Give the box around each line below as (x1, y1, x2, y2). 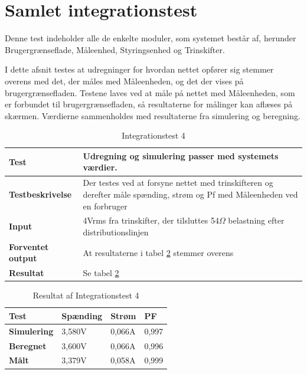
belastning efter (228, 214, 285, 227)
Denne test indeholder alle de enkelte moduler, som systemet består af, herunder (5, 32, 296, 44)
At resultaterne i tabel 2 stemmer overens (83, 246, 234, 258)
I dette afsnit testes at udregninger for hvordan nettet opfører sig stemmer (5, 63, 274, 76)
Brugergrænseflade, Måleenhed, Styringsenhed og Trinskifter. (5, 43, 225, 55)
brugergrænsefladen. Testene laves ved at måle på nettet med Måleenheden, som (5, 86, 295, 99)
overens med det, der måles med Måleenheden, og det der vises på (5, 74, 244, 87)
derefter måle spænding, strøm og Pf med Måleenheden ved (83, 188, 298, 200)
